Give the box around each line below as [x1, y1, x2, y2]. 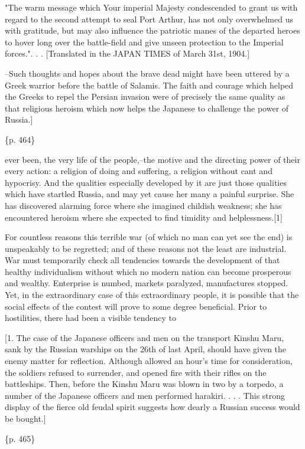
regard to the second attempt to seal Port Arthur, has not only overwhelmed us [5, 12, 293, 25]
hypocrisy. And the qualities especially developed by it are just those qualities [5, 176, 287, 188]
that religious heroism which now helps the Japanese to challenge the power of [5, 101, 289, 114]
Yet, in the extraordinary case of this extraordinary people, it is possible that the [5, 289, 299, 301]
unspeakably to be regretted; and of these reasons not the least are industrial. [5, 242, 287, 254]
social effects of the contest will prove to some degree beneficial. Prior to [5, 300, 267, 312]
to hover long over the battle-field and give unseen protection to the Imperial [5, 35, 284, 48]
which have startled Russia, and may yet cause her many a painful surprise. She [5, 188, 294, 200]
